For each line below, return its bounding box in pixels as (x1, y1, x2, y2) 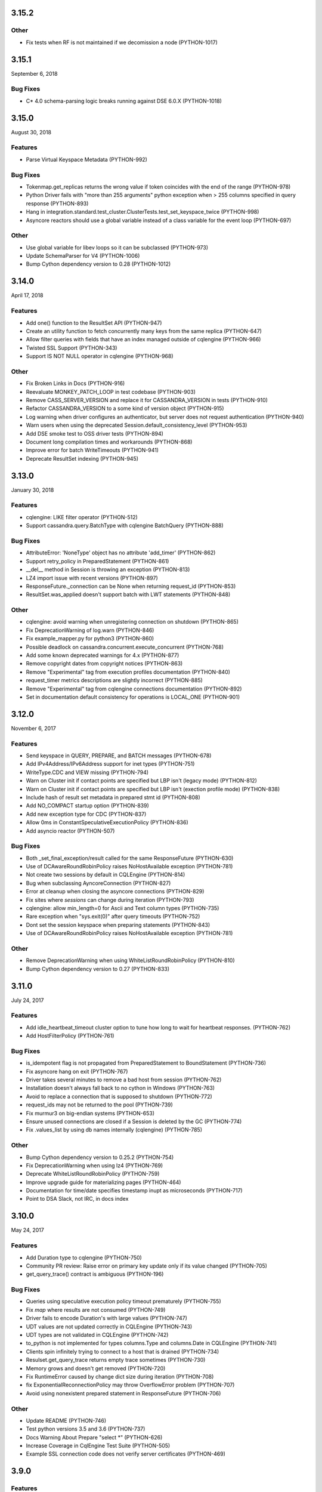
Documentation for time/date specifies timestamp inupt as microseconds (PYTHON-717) (26, 1187, 243, 1194)
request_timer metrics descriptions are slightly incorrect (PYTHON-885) (26, 677, 203, 684)
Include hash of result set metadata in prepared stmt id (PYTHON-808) (26, 794, 201, 801)
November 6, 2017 (11, 725, 56, 732)
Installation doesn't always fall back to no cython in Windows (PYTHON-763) (26, 1084, 215, 1092)
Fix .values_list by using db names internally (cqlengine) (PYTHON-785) (26, 1126, 203, 1133)
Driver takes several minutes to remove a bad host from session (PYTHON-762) (26, 1076, 222, 1083)
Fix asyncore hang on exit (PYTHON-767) (26, 1068, 128, 1075)
